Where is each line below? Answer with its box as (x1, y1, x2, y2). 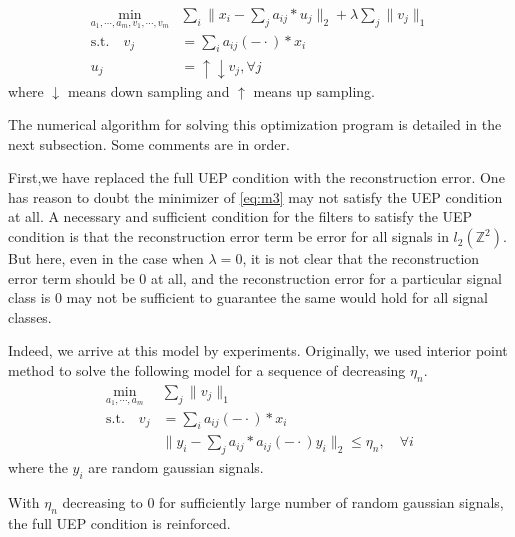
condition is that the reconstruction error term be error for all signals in (8, 226, 449, 247)
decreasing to (62, 491, 143, 512)
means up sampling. (253, 80, 375, 101)
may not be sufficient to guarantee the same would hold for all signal (66, 287, 488, 308)
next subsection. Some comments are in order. (8, 133, 290, 154)
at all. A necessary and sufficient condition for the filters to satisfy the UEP (8, 206, 473, 227)
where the (8, 457, 68, 478)
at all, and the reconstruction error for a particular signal (150, 267, 502, 288)
